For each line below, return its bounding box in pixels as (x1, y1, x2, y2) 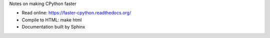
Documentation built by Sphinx (21, 24, 85, 30)
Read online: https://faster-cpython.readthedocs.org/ (21, 10, 131, 16)
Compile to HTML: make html (21, 16, 82, 22)
